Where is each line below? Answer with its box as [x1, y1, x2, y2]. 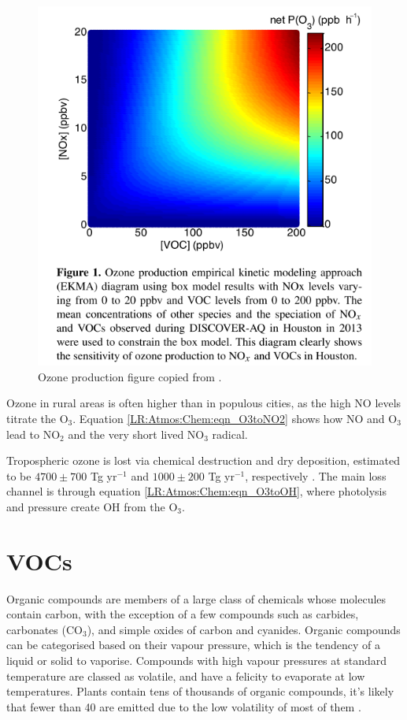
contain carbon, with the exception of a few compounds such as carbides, [6, 606, 359, 622]
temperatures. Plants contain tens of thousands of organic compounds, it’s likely [6, 683, 394, 700]
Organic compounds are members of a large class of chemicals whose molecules [6, 590, 387, 607]
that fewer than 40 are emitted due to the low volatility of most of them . [6, 698, 361, 714]
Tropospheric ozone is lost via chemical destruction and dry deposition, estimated [6, 452, 400, 469]
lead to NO [6, 425, 61, 442]
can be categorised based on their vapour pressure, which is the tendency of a [6, 636, 381, 653]
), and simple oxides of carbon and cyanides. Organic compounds [87, 621, 401, 637]
